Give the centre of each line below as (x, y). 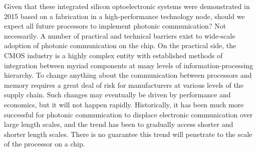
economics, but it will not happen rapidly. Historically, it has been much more (124, 104)
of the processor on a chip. (45, 144)
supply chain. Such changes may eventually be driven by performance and (117, 95)
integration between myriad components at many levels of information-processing (129, 65)
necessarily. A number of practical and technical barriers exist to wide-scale (120, 35)
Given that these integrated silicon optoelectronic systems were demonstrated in (127, 6)
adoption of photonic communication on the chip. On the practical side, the (120, 45)
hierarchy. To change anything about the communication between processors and (128, 75)
